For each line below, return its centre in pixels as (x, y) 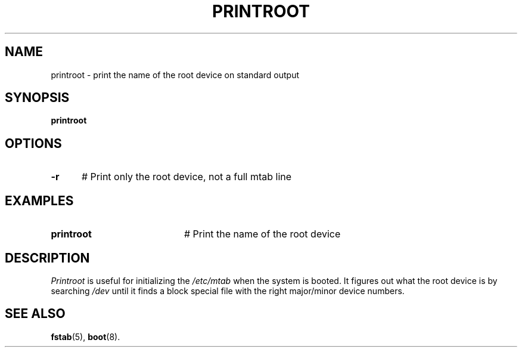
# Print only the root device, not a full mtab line (187, 177)
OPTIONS (33, 143)
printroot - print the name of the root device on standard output (175, 75)
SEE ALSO (35, 314)
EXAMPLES (39, 200)
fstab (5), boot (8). (86, 336)
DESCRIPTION (47, 258)
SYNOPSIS (37, 98)
